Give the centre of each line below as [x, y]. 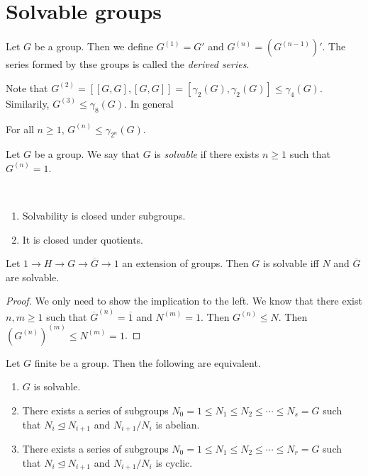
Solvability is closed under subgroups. [104, 216]
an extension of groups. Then [185, 263]
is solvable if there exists [207, 154]
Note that [27, 87]
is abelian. [178, 424]
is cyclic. [174, 462]
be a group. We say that [87, 154]
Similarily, [28, 103]
